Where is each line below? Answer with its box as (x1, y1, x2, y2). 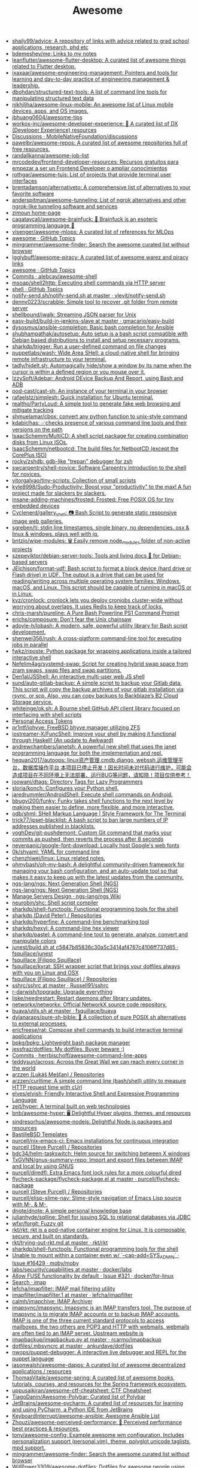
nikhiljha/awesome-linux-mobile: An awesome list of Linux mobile (11, 101, 173, 108)
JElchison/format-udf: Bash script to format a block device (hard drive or (11, 565, 191, 572)
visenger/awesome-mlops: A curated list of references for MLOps (11, 228, 174, 235)
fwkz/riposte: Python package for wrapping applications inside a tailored (11, 647, 191, 655)
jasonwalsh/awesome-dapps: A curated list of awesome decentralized (11, 1361, 185, 1369)
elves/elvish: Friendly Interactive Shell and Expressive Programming (11, 1090, 179, 1097)
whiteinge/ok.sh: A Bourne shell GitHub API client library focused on (11, 705, 181, 712)
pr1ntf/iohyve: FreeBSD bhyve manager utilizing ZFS (11, 724, 141, 731)
